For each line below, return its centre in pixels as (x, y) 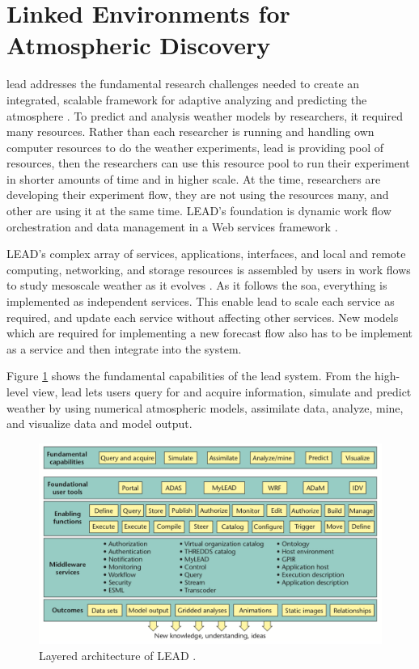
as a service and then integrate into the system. (124, 348)
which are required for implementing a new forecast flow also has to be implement (210, 333)
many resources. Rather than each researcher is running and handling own (190, 131)
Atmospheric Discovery (139, 45)
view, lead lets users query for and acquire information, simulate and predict (222, 392)
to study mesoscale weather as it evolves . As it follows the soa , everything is (197, 285)
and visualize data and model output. (99, 423)
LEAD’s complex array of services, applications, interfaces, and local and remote (206, 254)
